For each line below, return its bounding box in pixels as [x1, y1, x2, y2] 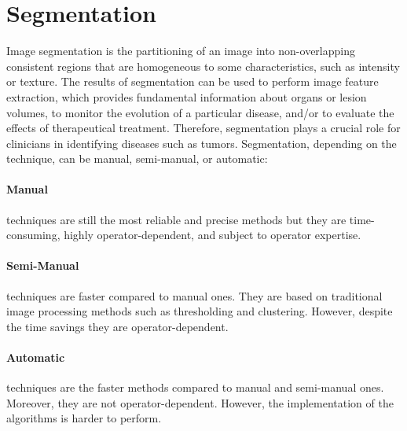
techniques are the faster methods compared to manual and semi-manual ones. [6, 379, 384, 396]
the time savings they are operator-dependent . [6, 318, 229, 334]
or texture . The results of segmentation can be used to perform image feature [6, 73, 379, 90]
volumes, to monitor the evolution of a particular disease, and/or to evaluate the [6, 104, 394, 120]
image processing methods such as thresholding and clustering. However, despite [6, 303, 393, 319]
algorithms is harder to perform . [6, 410, 162, 426]
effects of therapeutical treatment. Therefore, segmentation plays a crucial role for [6, 120, 401, 136]
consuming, [6, 227, 60, 243]
